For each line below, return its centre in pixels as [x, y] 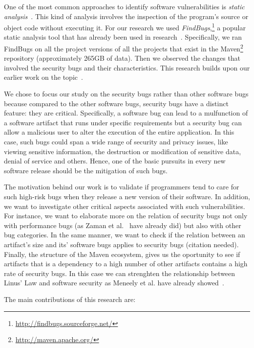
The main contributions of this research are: [70, 299]
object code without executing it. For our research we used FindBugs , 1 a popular [125, 27]
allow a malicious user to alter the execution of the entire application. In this [119, 132]
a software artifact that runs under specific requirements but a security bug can [123, 122]
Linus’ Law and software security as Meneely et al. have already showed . [114, 283]
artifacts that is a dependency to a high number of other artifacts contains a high [126, 264]
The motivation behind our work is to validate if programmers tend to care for [122, 187]
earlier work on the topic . [43, 77]
